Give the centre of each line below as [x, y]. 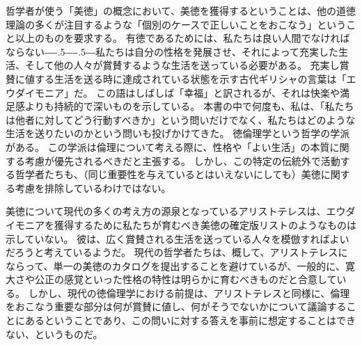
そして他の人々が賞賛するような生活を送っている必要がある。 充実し [182, 65]
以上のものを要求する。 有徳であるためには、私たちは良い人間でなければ [182, 38]
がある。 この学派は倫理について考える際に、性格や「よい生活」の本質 [168, 146]
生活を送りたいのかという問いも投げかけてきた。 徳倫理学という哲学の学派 [178, 133]
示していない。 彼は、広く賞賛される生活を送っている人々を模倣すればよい [178, 238]
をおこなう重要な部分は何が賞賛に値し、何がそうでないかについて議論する [176, 306]
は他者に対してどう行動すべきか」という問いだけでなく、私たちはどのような [181, 119]
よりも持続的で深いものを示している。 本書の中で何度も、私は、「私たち [189, 106]
